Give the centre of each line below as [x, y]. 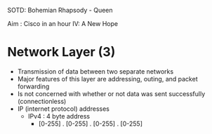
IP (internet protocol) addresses [64, 109]
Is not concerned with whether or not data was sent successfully [111, 93]
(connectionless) [42, 101]
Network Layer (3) [61, 52]
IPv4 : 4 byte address [59, 116]
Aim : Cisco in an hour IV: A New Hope [62, 24]
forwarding [33, 86]
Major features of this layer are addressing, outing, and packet [107, 79]
